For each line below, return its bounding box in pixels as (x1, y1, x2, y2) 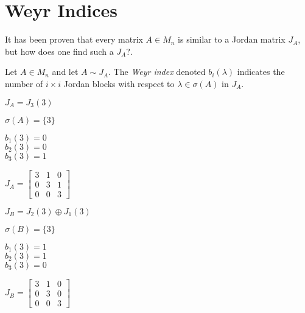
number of (5, 77, 43, 90)
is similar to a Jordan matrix (178, 33, 286, 46)
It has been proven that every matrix (5, 33, 143, 46)
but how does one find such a (5, 44, 114, 57)
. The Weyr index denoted (108, 65, 206, 78)
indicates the (237, 65, 285, 78)
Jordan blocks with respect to (63, 77, 175, 90)
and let (52, 65, 79, 78)
